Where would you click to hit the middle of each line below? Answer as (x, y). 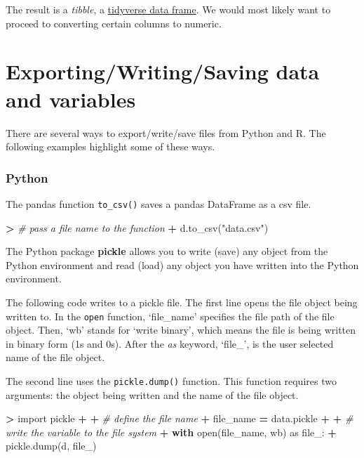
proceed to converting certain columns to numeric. (114, 23)
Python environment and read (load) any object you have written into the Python (182, 264)
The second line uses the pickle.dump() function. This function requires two (171, 380)
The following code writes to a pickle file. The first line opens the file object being (182, 302)
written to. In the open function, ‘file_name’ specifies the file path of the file (170, 316)
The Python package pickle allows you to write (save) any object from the (167, 251)
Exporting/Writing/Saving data (163, 71)
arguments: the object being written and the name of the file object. (152, 394)
